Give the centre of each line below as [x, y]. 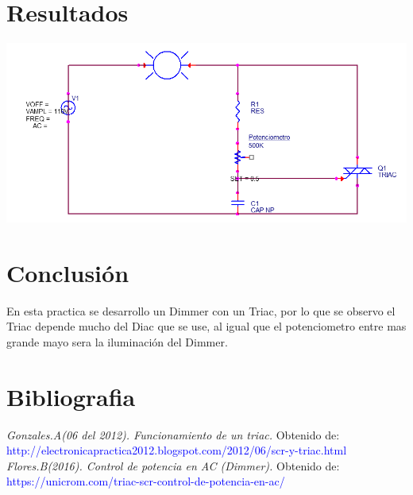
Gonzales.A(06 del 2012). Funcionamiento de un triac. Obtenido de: [173, 434]
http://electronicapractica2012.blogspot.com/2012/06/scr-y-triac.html [177, 450]
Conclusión [68, 272]
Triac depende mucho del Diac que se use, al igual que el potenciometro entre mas [206, 326]
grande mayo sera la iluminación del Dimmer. [117, 341]
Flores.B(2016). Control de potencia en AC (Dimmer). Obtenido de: [173, 465]
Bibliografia [71, 396]
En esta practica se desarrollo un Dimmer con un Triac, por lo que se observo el [201, 310]
